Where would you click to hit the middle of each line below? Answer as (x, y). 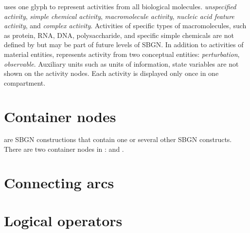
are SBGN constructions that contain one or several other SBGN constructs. (118, 139)
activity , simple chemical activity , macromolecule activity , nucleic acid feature (119, 16)
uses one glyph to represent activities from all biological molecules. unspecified (120, 6)
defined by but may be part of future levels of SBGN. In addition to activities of (124, 45)
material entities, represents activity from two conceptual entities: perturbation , (122, 54)
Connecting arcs (59, 182)
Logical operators (63, 221)
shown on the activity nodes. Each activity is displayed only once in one (111, 73)
